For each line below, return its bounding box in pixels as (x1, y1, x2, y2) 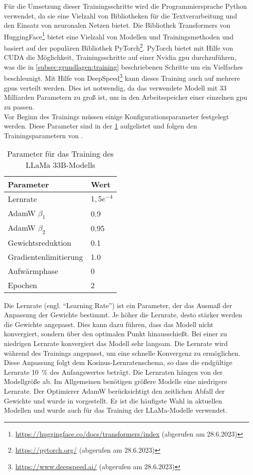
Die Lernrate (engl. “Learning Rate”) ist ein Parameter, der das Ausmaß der (4, 300, 232, 310)
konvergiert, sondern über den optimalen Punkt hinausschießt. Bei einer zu (4, 329, 227, 339)
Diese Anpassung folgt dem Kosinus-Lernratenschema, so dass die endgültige (4, 357, 233, 367)
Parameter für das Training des (7, 148, 114, 160)
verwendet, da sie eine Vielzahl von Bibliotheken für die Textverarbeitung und (4, 10, 237, 20)
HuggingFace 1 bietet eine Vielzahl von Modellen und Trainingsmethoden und (4, 30, 234, 41)
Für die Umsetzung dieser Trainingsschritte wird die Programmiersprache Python (4, 1, 247, 11)
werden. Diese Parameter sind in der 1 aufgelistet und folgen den (4, 121, 198, 131)
